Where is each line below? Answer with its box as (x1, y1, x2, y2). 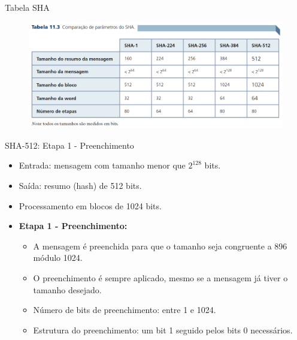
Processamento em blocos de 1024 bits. (19, 199, 162, 212)
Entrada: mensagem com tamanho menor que (19, 159, 186, 171)
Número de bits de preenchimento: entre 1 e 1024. (33, 303, 216, 316)
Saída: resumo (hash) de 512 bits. (19, 179, 142, 191)
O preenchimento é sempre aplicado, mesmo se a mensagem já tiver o (33, 271, 288, 284)
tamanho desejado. (33, 283, 102, 296)
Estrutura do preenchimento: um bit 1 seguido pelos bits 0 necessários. (33, 323, 293, 336)
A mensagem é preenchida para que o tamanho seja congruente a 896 (33, 239, 287, 252)
